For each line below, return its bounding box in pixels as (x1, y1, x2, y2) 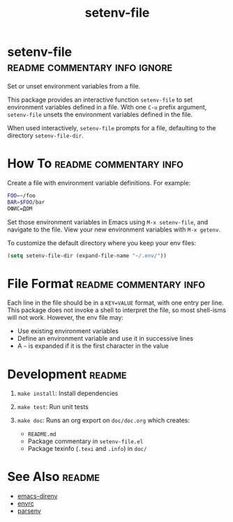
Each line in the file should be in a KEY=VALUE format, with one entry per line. (7, 298, 225, 307)
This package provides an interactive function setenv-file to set (7, 95, 193, 104)
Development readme (7, 366, 127, 382)
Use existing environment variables (17, 327, 119, 335)
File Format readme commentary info (7, 275, 206, 291)
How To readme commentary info (7, 155, 183, 171)
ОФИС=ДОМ (7, 205, 33, 212)
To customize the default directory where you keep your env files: (7, 238, 197, 247)
